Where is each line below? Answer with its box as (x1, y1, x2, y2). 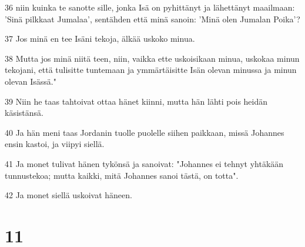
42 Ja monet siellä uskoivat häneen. (5, 189, 132, 201)
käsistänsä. (5, 106, 43, 119)
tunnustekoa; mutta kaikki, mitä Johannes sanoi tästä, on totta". (5, 169, 239, 181)
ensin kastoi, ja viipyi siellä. (5, 138, 105, 150)
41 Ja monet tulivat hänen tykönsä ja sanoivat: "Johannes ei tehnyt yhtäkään (5, 157, 284, 169)
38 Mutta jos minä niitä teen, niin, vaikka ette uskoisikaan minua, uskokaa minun (5, 52, 300, 64)
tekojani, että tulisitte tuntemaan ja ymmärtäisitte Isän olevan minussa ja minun (5, 64, 297, 76)
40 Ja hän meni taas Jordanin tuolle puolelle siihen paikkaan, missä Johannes (5, 126, 284, 138)
